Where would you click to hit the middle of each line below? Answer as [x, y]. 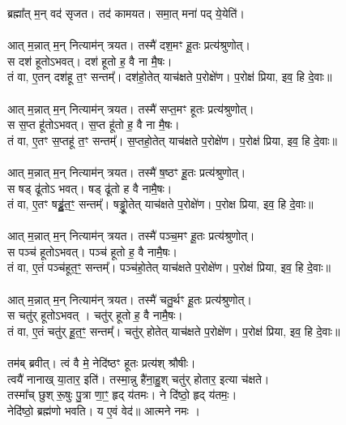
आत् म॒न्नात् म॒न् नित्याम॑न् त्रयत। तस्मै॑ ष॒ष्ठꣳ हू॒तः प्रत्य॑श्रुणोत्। [127, 172]
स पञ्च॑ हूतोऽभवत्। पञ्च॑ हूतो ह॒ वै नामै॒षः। [92, 251]
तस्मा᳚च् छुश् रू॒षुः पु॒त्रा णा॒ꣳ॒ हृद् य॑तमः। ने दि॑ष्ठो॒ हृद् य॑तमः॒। [122, 395]
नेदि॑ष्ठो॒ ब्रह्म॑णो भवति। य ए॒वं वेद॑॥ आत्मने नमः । [104, 410]
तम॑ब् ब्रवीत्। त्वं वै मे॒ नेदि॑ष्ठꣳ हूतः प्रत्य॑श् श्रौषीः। [102, 363]
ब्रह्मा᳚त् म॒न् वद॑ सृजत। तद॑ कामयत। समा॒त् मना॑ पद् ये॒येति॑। [126, 13]
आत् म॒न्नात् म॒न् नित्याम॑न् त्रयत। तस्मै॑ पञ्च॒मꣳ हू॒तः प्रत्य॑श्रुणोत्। [131, 236]
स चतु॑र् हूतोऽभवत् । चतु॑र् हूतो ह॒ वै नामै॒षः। [95, 315]
